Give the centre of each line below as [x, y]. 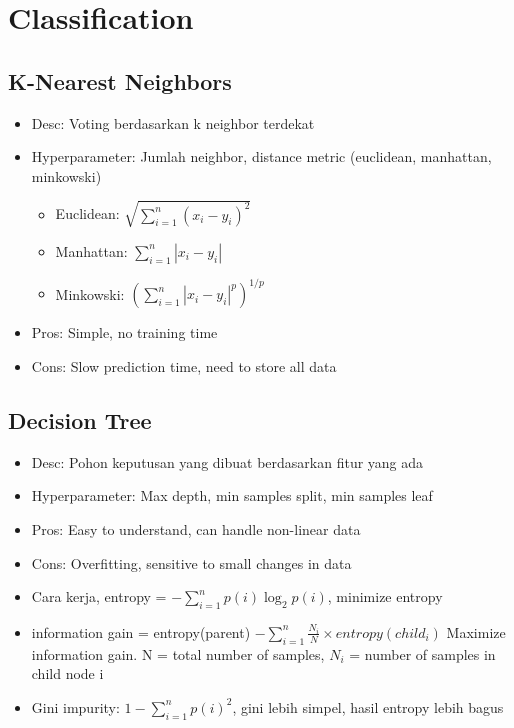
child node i [67, 673]
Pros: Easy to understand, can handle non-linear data [196, 528]
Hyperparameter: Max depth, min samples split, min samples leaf [232, 495]
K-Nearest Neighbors [120, 80]
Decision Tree [80, 419]
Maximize [476, 631]
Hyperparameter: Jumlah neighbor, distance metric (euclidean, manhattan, [261, 156]
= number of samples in [422, 653]
